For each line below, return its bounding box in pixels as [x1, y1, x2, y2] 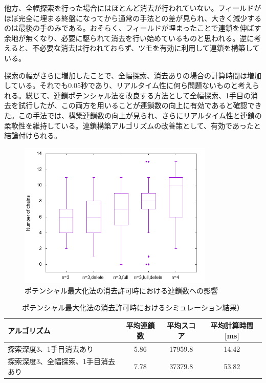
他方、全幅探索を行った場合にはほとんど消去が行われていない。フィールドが [4, 3, 261, 13]
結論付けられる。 [4, 130, 61, 141]
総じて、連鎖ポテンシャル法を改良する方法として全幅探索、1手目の [25, 90, 251, 100]
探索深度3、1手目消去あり [8, 343, 94, 354]
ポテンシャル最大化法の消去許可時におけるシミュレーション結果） [22, 302, 244, 313]
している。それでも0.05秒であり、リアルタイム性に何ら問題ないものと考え [4, 80, 252, 91]
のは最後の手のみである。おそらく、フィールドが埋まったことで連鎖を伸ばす [4, 23, 261, 33]
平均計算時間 [210, 320, 254, 331]
